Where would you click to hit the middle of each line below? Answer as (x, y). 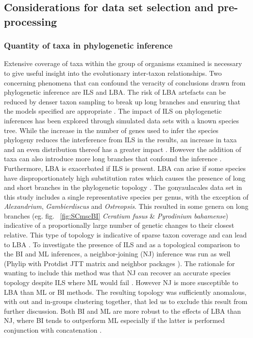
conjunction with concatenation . (53, 330)
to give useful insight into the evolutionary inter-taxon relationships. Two (113, 73)
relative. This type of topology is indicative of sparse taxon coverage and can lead (126, 235)
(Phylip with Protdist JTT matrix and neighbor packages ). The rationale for (119, 263)
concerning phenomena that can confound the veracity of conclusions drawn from (125, 82)
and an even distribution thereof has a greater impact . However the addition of (123, 149)
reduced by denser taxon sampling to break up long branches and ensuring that (122, 101)
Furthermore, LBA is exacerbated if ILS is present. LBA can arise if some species (125, 168)
